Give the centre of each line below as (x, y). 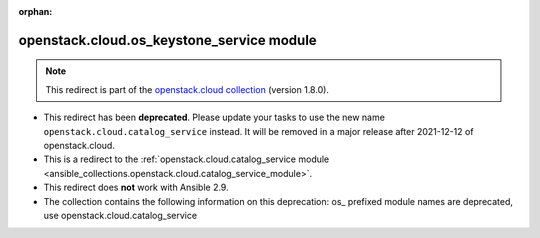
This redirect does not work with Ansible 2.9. (136, 187)
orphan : (35, 11)
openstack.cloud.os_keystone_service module (167, 40)
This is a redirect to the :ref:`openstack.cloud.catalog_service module (186, 159)
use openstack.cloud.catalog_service (120, 215)
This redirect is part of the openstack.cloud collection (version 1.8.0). (187, 89)
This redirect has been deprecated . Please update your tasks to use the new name (214, 117)
